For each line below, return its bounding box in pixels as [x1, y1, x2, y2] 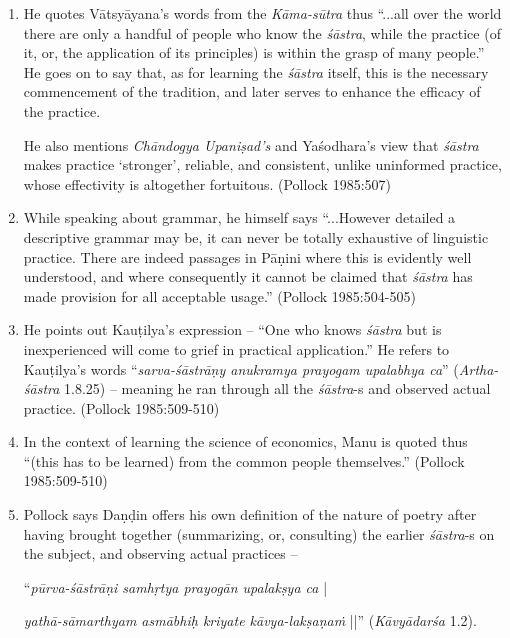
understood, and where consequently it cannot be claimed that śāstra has [23, 266, 473, 287]
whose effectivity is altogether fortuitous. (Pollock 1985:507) [23, 173, 392, 194]
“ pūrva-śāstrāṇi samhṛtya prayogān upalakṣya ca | [23, 576, 328, 597]
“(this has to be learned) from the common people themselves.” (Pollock [23, 450, 465, 471]
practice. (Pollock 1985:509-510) [23, 397, 220, 418]
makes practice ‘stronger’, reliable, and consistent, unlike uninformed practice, [23, 154, 502, 175]
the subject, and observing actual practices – [23, 543, 298, 564]
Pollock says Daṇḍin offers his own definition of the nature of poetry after [23, 504, 477, 525]
